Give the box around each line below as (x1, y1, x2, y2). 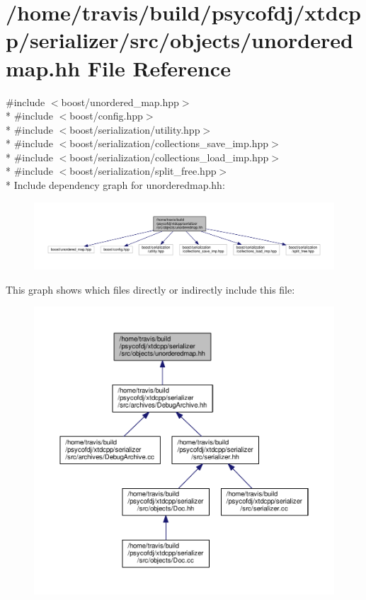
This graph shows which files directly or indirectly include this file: (6, 282, 295, 296)
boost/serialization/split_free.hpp (69, 163, 217, 178)
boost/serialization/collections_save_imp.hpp (69, 136, 268, 151)
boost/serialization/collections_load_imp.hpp (69, 149, 269, 164)
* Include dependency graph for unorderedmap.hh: (6, 178, 225, 192)
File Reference (87, 53, 231, 82)
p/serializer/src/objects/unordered (6, 25, 353, 54)
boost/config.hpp (69, 108, 143, 123)
